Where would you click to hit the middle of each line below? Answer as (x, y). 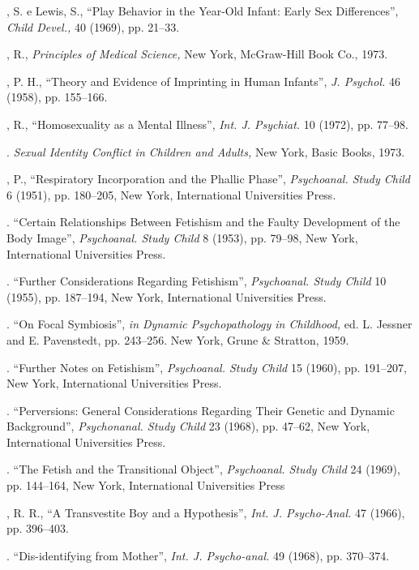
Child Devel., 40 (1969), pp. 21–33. (93, 26)
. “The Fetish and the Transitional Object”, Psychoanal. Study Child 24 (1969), (203, 469)
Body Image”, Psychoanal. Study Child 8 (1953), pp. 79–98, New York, (182, 237)
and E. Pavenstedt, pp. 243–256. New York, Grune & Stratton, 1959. (178, 339)
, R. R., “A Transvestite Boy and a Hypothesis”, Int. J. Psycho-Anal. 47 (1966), (206, 512)
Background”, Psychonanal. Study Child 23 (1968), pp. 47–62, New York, (188, 426)
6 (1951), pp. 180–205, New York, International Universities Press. (171, 194)
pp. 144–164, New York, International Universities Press (146, 485)
